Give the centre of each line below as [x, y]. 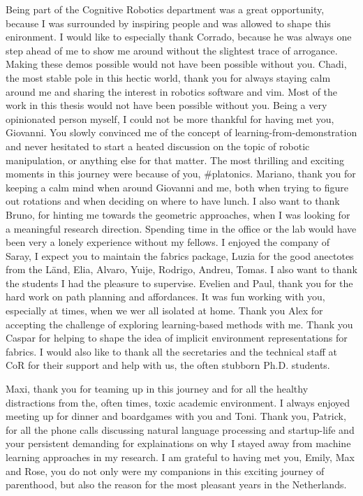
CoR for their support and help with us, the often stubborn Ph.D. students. [168, 365]
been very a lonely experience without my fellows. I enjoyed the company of [168, 242]
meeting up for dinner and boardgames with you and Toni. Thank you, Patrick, [176, 416]
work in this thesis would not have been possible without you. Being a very [166, 105]
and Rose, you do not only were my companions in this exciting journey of [165, 471]
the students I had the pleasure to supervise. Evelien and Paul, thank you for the [179, 283]
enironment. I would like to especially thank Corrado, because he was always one [179, 37]
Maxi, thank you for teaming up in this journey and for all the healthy [157, 389]
